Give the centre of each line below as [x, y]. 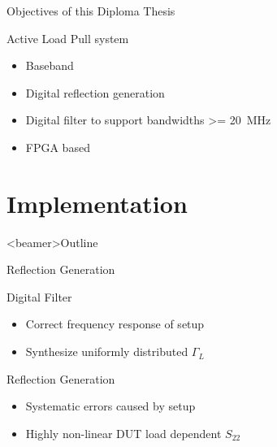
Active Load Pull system [68, 38]
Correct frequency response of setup [115, 324]
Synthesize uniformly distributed [107, 352]
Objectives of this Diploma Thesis [91, 11]
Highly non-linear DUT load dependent [123, 433]
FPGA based [58, 147]
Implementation [97, 203]
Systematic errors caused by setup [110, 406]
